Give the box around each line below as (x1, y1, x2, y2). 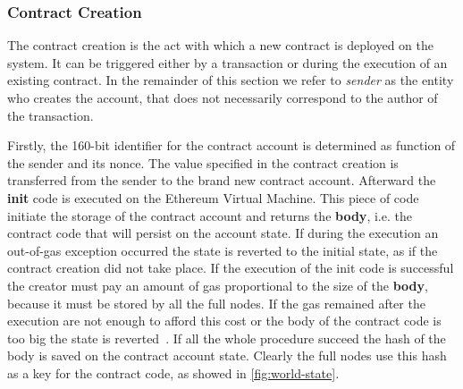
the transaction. (7, 106, 94, 124)
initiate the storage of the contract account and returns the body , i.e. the (7, 206, 412, 224)
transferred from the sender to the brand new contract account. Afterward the (7, 171, 436, 190)
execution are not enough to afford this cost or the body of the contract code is (7, 311, 442, 330)
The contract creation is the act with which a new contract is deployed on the (7, 36, 434, 55)
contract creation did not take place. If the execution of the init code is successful (7, 258, 454, 277)
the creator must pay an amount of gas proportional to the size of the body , (7, 275, 428, 294)
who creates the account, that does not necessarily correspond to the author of (7, 89, 438, 106)
